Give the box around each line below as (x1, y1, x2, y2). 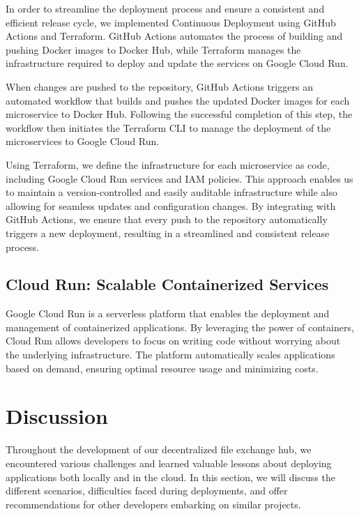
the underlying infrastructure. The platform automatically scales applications (6, 347, 335, 362)
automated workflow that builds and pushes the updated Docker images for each (6, 93, 350, 107)
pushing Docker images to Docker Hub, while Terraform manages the (6, 42, 301, 56)
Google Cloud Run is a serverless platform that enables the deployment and (6, 306, 330, 321)
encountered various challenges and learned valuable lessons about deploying (6, 455, 332, 470)
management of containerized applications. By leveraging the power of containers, (6, 319, 354, 334)
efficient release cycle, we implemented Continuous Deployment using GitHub (6, 15, 336, 29)
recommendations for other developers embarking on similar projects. (6, 496, 301, 511)
